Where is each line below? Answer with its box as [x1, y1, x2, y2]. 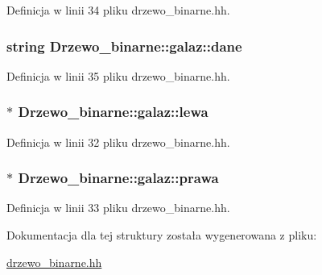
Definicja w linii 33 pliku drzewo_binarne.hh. [6, 199, 230, 216]
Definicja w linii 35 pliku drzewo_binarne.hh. [6, 67, 230, 84]
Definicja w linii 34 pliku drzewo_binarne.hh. [6, 2, 230, 18]
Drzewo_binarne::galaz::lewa [18, 102, 208, 122]
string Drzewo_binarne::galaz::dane [6, 35, 242, 56]
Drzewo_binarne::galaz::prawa [18, 168, 219, 188]
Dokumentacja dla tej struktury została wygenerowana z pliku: [6, 227, 317, 244]
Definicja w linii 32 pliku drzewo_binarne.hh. [6, 133, 230, 150]
